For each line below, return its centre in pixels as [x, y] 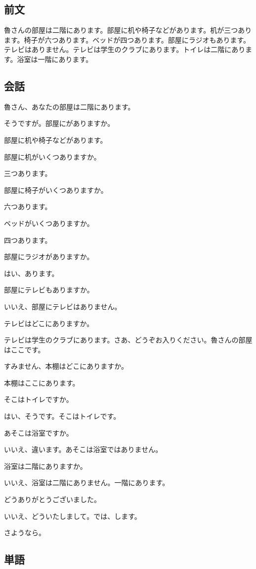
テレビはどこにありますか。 [49, 323]
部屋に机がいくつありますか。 [52, 156]
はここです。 [24, 349]
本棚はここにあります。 [42, 382]
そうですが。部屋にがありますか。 [59, 123]
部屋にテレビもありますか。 [49, 290]
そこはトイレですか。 [39, 399]
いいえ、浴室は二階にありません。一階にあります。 [87, 483]
